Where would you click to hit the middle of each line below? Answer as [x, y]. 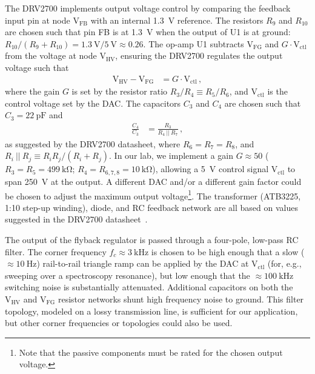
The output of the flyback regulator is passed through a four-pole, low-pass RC [152, 239]
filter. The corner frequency [56, 251]
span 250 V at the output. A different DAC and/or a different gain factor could [153, 181]
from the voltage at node [51, 55]
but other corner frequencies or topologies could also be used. [119, 323]
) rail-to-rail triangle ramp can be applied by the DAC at [143, 263]
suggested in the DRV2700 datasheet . [76, 219]
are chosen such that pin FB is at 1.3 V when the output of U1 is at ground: [148, 32]
